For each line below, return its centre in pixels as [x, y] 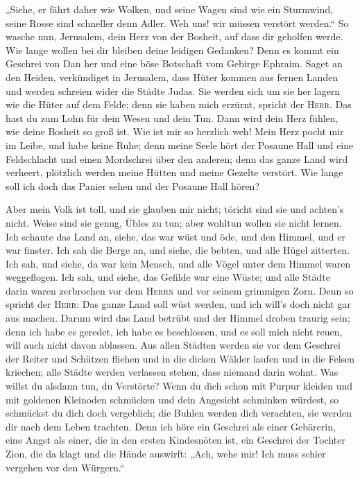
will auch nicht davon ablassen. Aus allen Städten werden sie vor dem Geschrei [173, 345]
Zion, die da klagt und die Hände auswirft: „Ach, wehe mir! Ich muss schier [166, 453]
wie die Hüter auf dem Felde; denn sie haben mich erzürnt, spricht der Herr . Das [179, 104]
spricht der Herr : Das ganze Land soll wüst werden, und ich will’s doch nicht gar [178, 304]
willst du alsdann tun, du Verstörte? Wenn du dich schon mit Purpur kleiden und [179, 386]
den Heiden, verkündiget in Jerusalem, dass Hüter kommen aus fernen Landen [172, 77]
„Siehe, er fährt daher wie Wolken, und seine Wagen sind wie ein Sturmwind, [170, 9]
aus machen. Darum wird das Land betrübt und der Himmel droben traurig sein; [178, 318]
